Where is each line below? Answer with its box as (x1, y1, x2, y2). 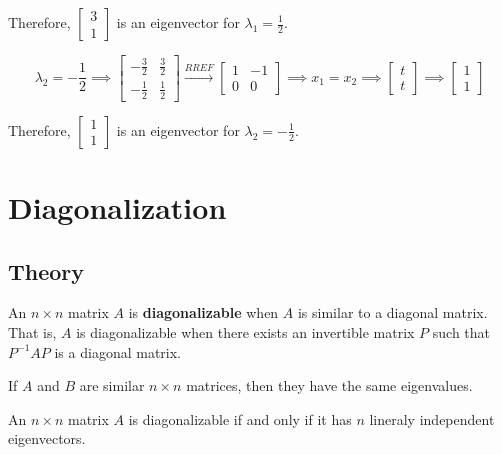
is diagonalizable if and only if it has (128, 408, 352, 429)
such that (432, 321, 491, 342)
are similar (79, 375, 145, 396)
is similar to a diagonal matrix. (297, 302, 488, 323)
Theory (8, 255, 85, 286)
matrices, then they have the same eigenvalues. (186, 375, 473, 396)
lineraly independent (369, 408, 495, 429)
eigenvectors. (8, 428, 86, 449)
